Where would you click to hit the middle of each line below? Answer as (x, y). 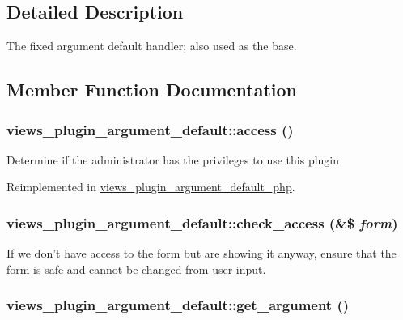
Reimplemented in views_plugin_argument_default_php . (151, 187)
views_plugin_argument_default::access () (150, 129)
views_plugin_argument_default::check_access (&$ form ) (202, 222)
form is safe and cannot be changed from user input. (136, 269)
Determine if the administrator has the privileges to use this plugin (173, 159)
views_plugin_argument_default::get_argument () (178, 305)
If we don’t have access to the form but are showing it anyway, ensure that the (201, 253)
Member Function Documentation (152, 90)
